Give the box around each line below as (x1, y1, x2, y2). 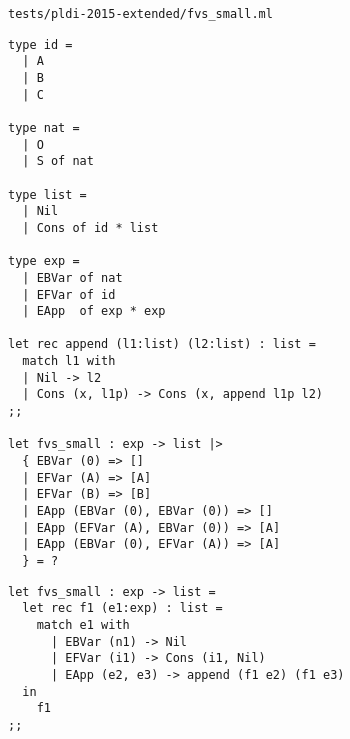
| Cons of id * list (22, 220, 159, 235)
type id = (8, 37, 73, 52)
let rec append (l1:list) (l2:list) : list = (8, 337, 316, 352)
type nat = (8, 120, 80, 135)
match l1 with (22, 354, 116, 369)
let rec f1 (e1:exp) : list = (22, 601, 223, 616)
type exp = (8, 254, 80, 269)
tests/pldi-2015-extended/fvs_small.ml (8, 7, 273, 21)
